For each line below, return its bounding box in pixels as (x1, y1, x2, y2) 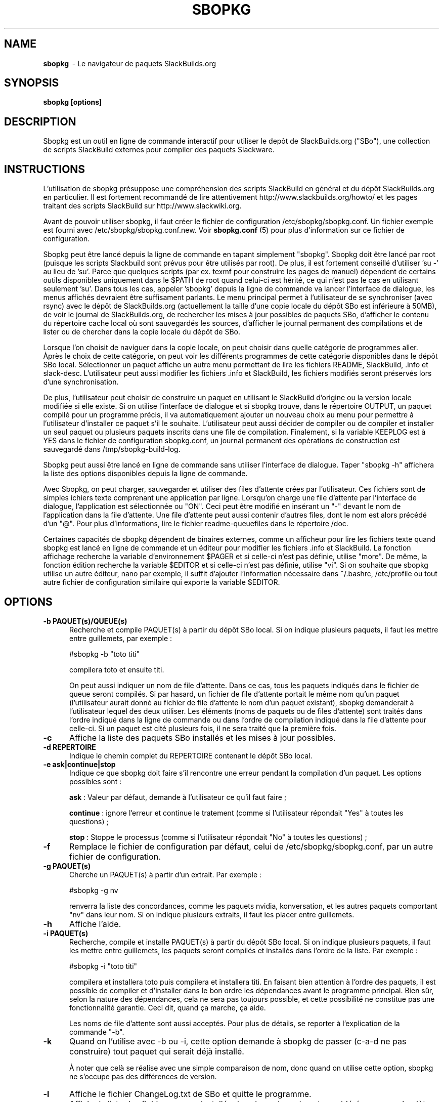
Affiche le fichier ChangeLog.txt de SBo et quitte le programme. (69, 1088, 312, 1099)
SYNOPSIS (4, 76, 59, 90)
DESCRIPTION (4, 115, 76, 128)
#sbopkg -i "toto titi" (69, 961, 138, 970)
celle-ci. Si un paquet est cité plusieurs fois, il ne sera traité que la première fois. (69, 724, 336, 733)
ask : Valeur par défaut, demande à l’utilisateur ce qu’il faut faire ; (69, 792, 287, 801)
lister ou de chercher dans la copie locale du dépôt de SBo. (43, 327, 240, 336)
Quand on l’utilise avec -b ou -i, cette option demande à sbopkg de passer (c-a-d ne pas (69, 1036, 407, 1046)
